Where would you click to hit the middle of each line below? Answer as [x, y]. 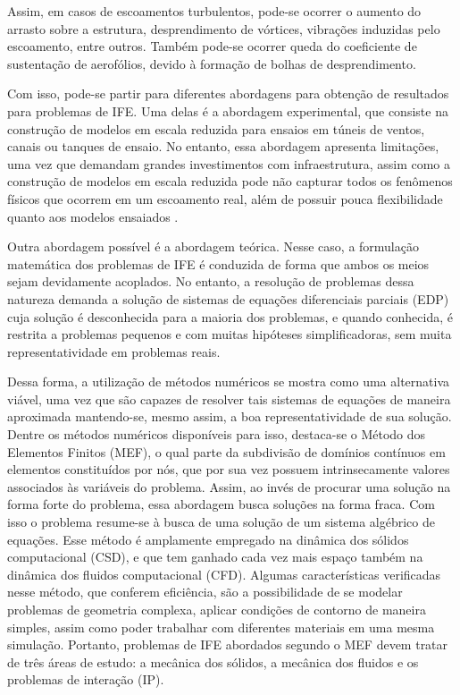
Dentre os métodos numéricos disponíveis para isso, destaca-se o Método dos [217, 434]
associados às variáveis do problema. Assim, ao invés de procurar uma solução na [229, 486]
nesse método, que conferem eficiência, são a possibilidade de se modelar [205, 592]
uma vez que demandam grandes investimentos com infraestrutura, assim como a [229, 163]
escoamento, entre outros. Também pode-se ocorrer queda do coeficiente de [212, 46]
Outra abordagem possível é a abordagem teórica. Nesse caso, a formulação [213, 246]
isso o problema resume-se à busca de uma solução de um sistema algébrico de [221, 522]
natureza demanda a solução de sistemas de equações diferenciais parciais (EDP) [228, 298]
